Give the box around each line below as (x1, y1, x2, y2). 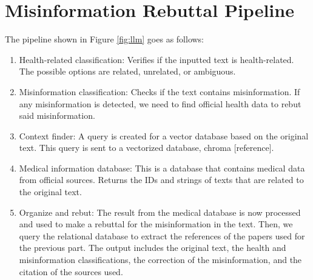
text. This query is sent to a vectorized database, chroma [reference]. (19, 141, 274, 154)
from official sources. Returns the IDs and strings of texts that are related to (19, 173, 304, 186)
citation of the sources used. (19, 265, 123, 278)
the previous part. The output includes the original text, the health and (19, 241, 286, 254)
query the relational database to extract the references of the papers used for (19, 229, 305, 242)
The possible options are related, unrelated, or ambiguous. (19, 65, 236, 78)
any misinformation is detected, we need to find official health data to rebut (19, 97, 301, 110)
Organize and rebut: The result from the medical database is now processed (19, 205, 301, 218)
